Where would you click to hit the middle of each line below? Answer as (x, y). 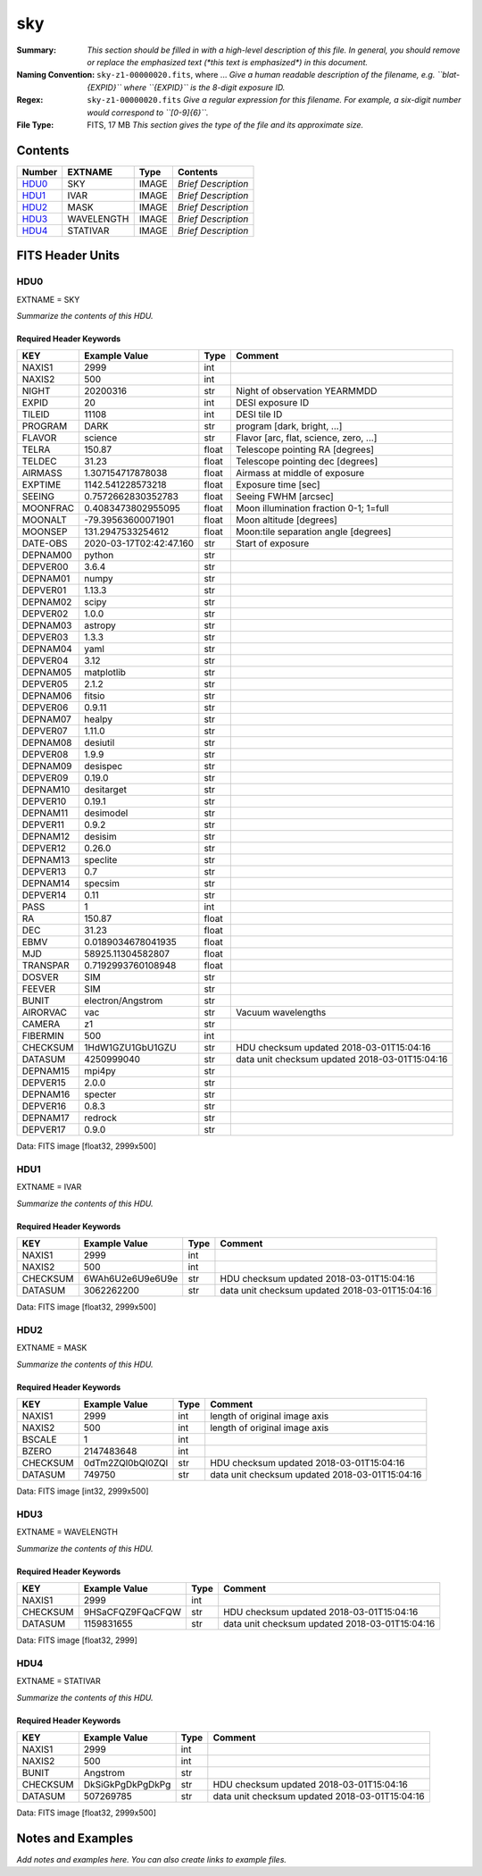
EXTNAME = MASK (52, 1348)
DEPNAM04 (47, 649)
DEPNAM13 (46, 860)
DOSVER (40, 977)
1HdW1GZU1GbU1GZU (131, 1048)
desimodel (106, 813)
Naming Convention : (56, 75)
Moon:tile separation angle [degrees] (314, 532)
